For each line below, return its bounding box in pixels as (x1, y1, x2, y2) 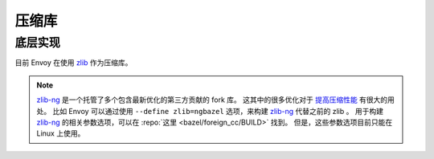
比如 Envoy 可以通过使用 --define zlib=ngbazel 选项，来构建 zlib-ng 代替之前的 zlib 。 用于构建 (52, 106, 383, 116)
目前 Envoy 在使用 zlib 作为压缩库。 (14, 58, 133, 67)
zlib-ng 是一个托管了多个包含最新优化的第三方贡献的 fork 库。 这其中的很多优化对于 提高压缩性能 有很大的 (36, 95, 388, 104)
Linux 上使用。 (36, 128, 85, 138)
